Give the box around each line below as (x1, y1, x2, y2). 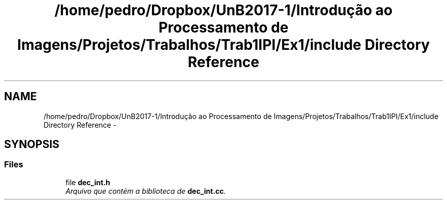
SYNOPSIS (4, 138, 60, 151)
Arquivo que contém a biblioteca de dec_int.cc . (65, 186, 226, 195)
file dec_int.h (65, 178, 110, 187)
